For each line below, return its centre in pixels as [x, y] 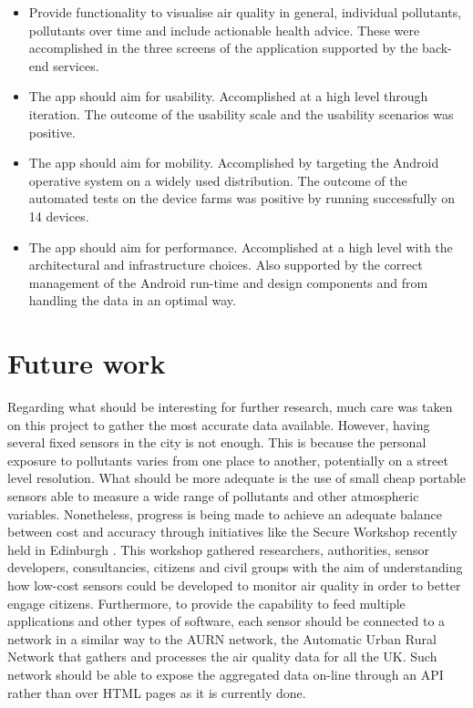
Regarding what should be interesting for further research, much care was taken [230, 407]
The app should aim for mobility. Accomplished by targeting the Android [234, 163]
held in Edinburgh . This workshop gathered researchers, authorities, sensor [219, 549]
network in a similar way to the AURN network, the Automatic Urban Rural [222, 638]
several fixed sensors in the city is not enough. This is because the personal [217, 442]
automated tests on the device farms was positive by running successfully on [242, 198]
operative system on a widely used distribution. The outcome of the [218, 180]
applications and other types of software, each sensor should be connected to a [226, 621]
